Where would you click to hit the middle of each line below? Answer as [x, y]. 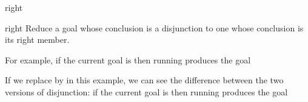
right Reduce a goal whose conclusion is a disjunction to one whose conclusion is [154, 27]
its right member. [37, 40]
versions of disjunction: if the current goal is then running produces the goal [146, 91]
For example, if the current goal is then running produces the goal [128, 59]
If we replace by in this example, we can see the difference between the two [144, 80]
